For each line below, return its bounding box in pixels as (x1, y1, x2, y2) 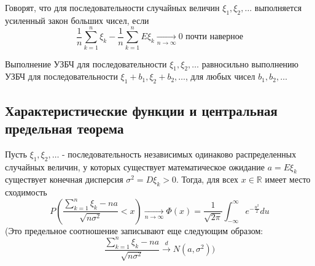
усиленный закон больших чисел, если (5, 13, 149, 26)
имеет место (265, 173, 311, 186)
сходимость (5, 186, 47, 199)
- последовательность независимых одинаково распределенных (62, 147, 297, 160)
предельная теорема (5, 118, 124, 137)
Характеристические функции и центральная (5, 101, 278, 120)
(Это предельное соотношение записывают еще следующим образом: (5, 224, 263, 237)
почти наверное (185, 32, 244, 42)
